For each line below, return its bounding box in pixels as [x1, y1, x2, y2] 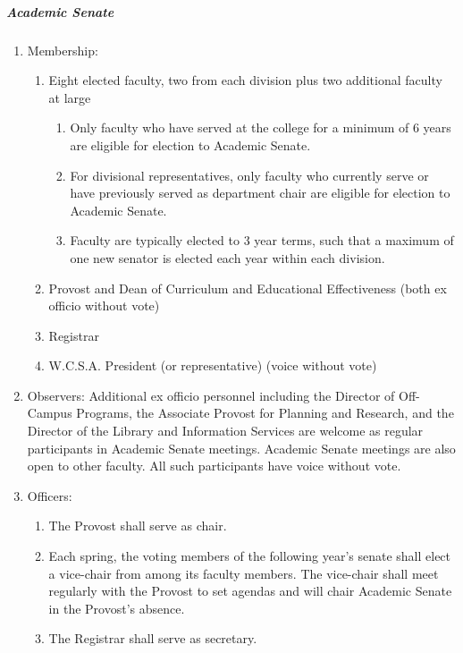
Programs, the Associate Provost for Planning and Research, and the [76, 403, 454, 422]
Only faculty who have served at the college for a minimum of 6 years [70, 118, 451, 137]
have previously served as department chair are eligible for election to [70, 183, 450, 202]
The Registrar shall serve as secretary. [48, 629, 257, 648]
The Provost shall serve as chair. [48, 516, 227, 535]
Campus [27, 403, 72, 422]
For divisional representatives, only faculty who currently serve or [70, 165, 429, 184]
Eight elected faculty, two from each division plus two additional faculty [48, 71, 442, 89]
